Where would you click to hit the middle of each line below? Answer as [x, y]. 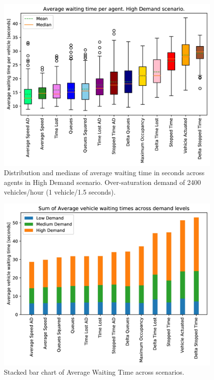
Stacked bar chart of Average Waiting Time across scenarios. [94, 372]
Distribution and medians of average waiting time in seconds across [104, 173]
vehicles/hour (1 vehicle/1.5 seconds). [60, 191]
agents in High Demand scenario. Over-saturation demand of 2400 [102, 182]
